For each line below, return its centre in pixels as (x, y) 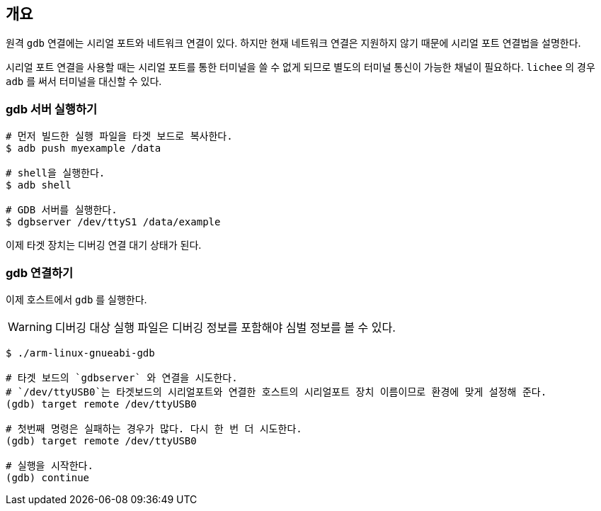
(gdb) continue (48, 477)
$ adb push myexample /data (84, 148)
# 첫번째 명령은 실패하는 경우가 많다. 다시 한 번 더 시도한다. (154, 428)
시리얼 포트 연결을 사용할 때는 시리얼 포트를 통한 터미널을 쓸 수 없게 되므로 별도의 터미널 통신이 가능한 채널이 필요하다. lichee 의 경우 (300, 67)
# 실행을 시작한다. (50, 465)
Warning (30, 326)
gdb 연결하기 (40, 273)
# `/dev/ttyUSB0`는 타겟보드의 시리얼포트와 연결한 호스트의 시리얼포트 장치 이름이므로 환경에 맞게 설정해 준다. (276, 392)
